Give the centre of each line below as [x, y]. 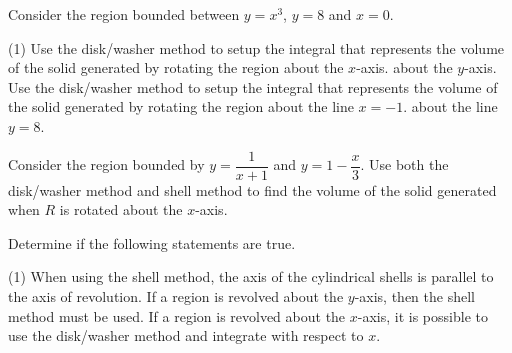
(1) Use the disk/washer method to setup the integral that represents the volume [256, 47]
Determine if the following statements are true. [152, 242]
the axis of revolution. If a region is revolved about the [176, 296]
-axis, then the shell [414, 296]
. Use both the [404, 164]
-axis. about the [404, 67]
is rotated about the [121, 209]
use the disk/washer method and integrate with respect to [186, 335]
